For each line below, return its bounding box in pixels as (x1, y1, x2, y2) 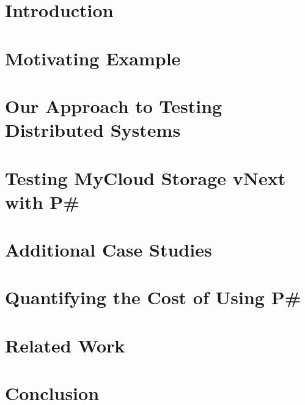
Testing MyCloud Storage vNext (5, 165, 286, 190)
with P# (5, 189, 80, 214)
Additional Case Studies (5, 237, 212, 262)
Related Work (5, 332, 125, 357)
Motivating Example (5, 45, 181, 70)
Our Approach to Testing (5, 93, 222, 118)
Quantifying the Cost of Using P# (5, 285, 301, 310)
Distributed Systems (5, 117, 181, 142)
